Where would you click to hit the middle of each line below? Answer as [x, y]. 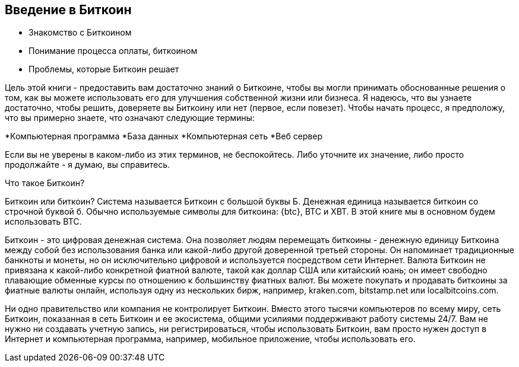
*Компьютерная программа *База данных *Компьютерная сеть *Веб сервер [164, 136]
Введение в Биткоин [68, 10]
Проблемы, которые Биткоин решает [104, 69]
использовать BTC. [43, 222]
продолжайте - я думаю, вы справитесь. [88, 165]
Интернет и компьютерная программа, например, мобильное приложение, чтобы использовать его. [210, 339]
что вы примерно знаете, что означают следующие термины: [130, 118]
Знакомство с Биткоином [80, 33]
